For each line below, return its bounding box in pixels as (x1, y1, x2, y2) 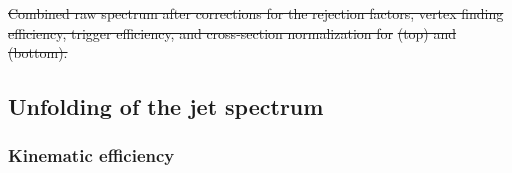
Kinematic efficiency (8, 143, 175, 168)
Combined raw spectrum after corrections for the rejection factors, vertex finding (8, 3, 504, 23)
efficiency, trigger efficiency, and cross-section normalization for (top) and (8, 22, 457, 43)
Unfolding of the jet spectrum (8, 91, 324, 122)
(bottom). (8, 42, 68, 63)
